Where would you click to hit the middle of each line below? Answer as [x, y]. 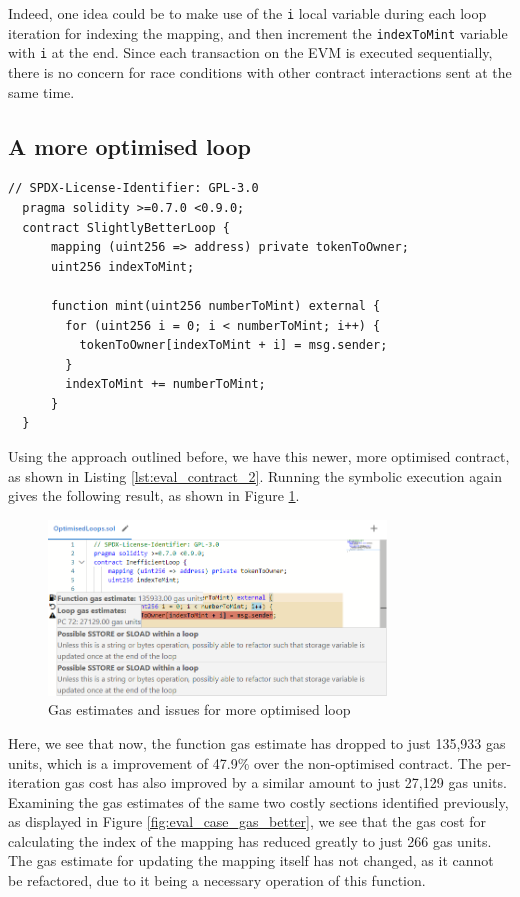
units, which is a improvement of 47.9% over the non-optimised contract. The [245, 762]
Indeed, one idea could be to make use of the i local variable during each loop [247, 13]
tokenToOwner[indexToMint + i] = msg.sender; [233, 345]
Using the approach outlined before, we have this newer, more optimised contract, [259, 456]
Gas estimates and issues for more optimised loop [199, 709]
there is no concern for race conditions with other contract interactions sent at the [260, 71]
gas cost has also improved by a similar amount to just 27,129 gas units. [285, 782]
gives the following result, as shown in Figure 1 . [154, 495]
